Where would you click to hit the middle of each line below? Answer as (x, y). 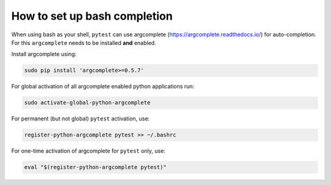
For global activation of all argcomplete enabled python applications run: (103, 87)
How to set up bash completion (92, 16)
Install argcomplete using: (44, 54)
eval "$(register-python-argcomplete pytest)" (95, 167)
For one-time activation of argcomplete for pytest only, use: (88, 151)
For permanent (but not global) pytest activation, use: (81, 119)
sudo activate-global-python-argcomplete (87, 103)
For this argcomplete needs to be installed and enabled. (84, 42)
